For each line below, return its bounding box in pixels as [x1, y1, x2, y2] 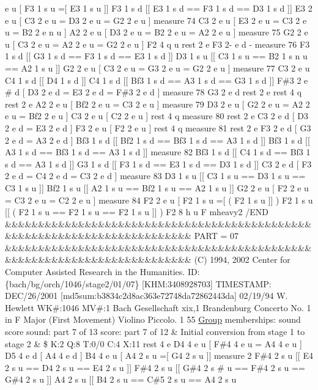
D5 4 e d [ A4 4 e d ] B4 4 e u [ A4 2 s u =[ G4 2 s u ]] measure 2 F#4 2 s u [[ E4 [5, 349, 313, 362]
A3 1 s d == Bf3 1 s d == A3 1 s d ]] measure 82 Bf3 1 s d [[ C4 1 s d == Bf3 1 [5, 145, 311, 158]
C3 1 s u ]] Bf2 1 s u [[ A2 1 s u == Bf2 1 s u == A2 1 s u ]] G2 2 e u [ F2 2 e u [5, 181, 309, 194]
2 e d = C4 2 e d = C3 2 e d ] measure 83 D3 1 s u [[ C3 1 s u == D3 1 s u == [5, 169, 306, 182]
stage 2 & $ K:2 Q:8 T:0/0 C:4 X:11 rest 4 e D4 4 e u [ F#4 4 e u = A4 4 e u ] [5, 337, 302, 350]
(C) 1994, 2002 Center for [194, 253, 290, 266]
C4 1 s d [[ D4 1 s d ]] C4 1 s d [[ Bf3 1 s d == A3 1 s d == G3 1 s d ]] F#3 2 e [5, 73, 308, 86]
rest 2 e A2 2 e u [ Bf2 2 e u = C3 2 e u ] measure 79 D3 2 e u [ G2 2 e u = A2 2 [5, 97, 310, 110]
